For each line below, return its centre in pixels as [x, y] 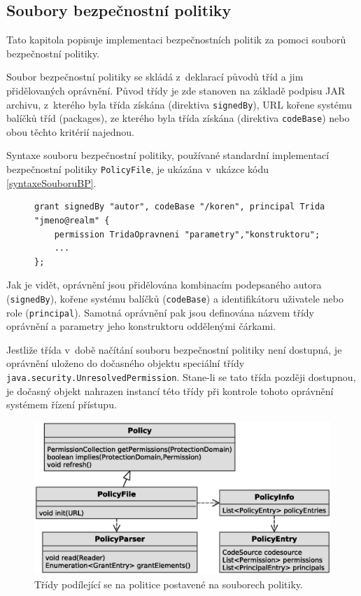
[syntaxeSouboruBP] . [51, 182]
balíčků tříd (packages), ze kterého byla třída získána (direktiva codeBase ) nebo [178, 118]
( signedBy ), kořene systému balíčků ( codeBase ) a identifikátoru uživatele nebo [175, 298]
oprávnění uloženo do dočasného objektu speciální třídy [126, 363]
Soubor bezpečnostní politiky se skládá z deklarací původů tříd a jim [155, 77]
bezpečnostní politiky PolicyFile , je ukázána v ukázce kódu [138, 169]
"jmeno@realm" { [72, 220]
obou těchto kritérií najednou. [70, 131]
